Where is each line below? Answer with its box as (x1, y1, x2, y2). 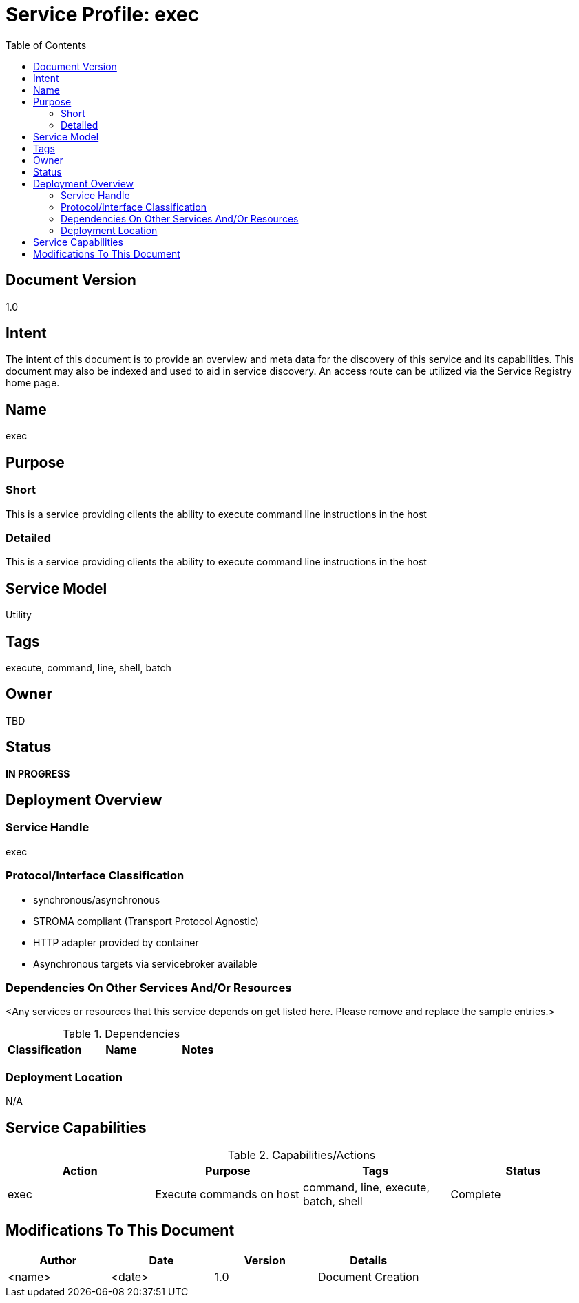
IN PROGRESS (6, 767, 70, 780)
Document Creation (318, 1269, 419, 1284)
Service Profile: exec (6, 3, 200, 26)
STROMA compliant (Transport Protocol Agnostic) (33, 915, 259, 927)
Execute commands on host (155, 1187, 299, 1201)
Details (350, 1253, 388, 1267)
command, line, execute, (303, 1180, 430, 1194)
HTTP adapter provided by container (33, 936, 199, 948)
